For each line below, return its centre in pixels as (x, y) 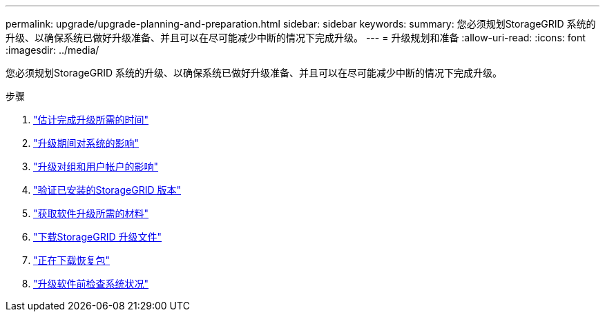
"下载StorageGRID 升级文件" (97, 237)
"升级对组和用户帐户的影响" (96, 166)
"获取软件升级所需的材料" (91, 213)
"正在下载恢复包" (72, 260)
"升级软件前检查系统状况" (91, 284)
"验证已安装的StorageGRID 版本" (107, 190)
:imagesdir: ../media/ (52, 50)
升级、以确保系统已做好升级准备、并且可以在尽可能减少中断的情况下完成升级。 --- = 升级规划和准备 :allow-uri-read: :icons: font (296, 38)
